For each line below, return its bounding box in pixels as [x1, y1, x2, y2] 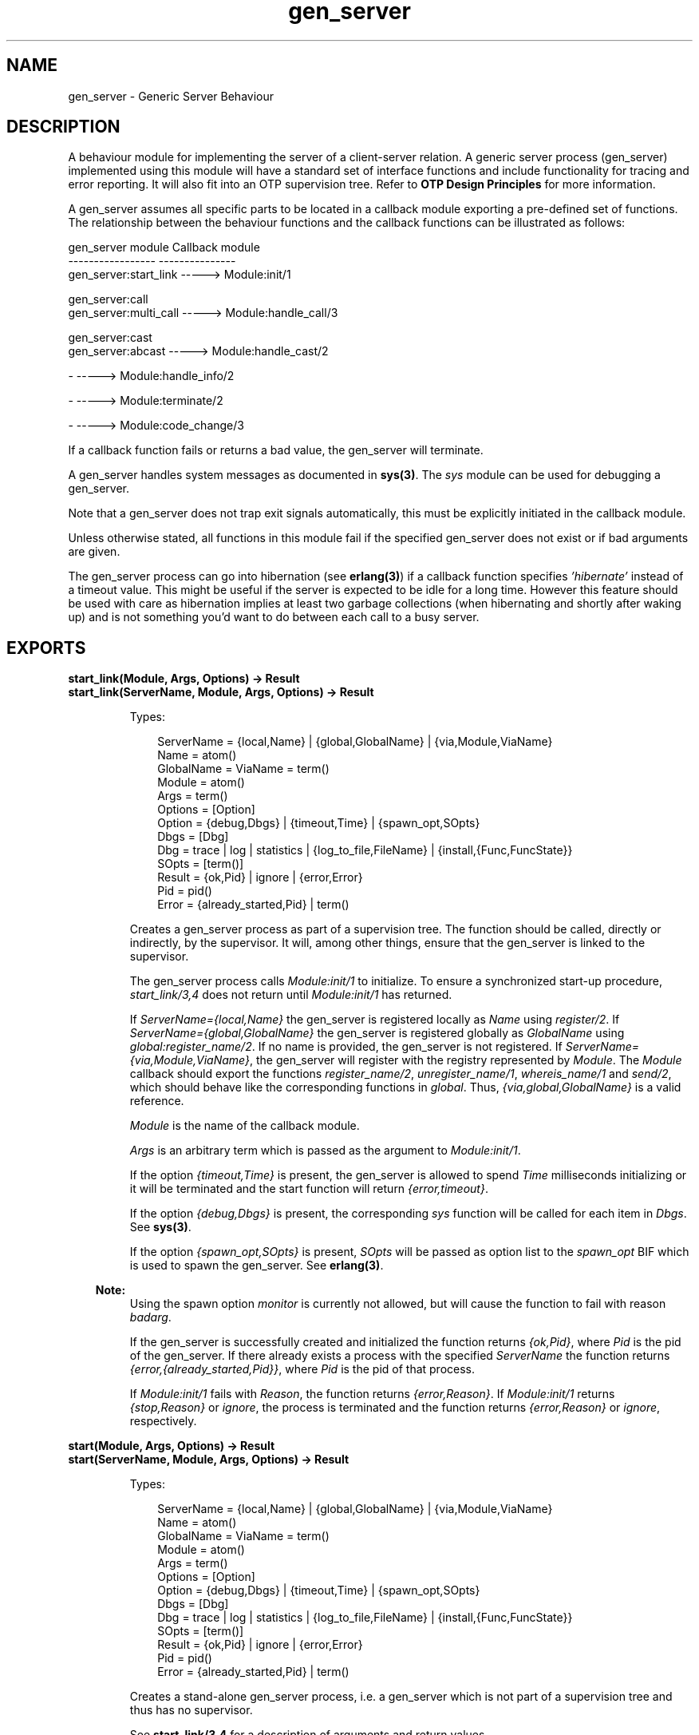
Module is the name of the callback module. [129, 1119, 360, 1133]
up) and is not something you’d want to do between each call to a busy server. [68, 610, 480, 624]
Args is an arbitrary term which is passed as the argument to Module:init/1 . [129, 1143, 521, 1158]
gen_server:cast [68, 331, 152, 345]
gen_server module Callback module [68, 240, 260, 255]
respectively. [129, 1414, 197, 1428]
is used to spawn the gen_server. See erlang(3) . [129, 1258, 384, 1273]
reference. [129, 1094, 184, 1108]
